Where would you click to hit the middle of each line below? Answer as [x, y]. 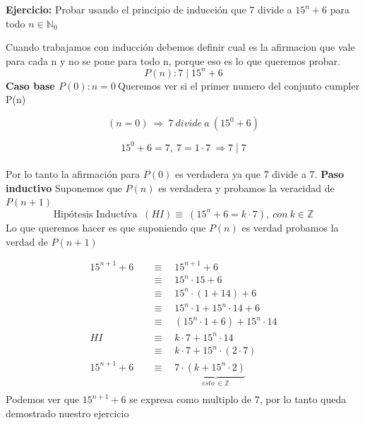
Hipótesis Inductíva [95, 214]
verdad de [27, 241]
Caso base [30, 85]
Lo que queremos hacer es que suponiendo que [106, 227]
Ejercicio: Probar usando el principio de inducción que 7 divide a [149, 9]
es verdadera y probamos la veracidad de [246, 187]
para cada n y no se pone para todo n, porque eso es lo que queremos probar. [173, 60]
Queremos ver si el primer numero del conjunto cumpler [239, 85]
